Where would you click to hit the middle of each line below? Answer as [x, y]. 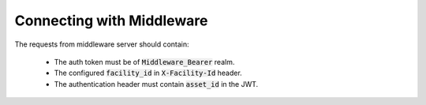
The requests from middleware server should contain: [102, 44]
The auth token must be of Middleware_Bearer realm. [144, 62]
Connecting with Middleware [111, 21]
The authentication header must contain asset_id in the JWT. [156, 84]
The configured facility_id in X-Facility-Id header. [148, 73]
